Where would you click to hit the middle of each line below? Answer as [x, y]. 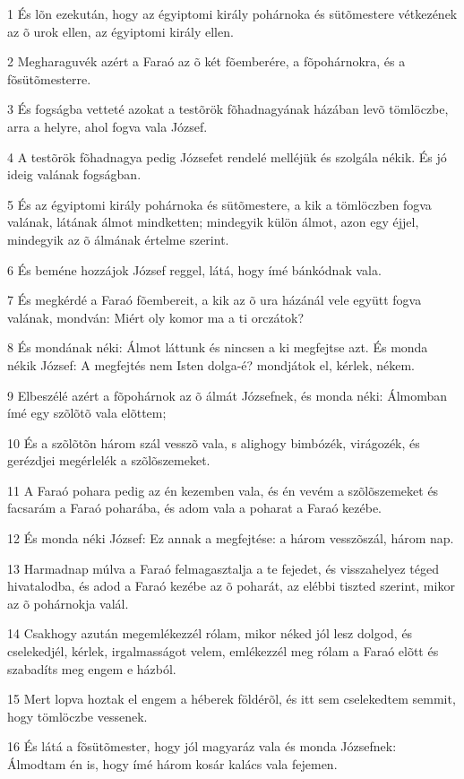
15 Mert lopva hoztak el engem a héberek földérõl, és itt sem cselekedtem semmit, [232, 699]
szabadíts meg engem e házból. [92, 668]
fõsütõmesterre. [49, 78]
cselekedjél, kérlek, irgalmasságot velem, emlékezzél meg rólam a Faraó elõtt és [223, 651]
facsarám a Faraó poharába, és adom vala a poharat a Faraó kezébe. [195, 508]
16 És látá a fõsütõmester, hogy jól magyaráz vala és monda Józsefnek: [202, 746]
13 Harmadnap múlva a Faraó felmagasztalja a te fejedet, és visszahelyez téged [223, 568]
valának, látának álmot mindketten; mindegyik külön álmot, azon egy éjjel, [213, 222]
